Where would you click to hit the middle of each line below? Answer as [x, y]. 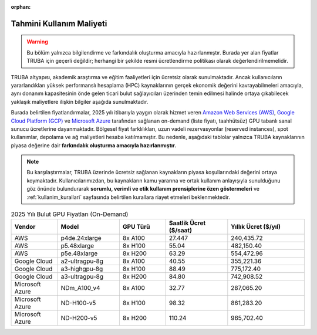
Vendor [25, 227]
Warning [37, 42]
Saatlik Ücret [187, 223]
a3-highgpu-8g [82, 269]
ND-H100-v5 [78, 303]
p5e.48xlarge [79, 253]
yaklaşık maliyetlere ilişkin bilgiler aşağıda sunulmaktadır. [80, 101]
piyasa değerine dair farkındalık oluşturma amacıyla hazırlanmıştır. [94, 145]
